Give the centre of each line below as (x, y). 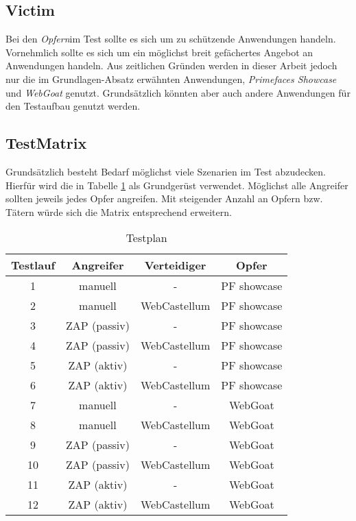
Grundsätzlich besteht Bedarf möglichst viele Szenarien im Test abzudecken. (166, 171)
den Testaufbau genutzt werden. (73, 106)
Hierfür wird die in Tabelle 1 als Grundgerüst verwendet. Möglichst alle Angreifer (177, 185)
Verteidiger (175, 265)
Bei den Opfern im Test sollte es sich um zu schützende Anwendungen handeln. (171, 39)
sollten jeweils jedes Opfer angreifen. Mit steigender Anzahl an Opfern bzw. (164, 198)
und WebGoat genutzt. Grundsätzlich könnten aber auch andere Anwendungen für (178, 92)
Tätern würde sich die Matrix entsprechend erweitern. (119, 211)
